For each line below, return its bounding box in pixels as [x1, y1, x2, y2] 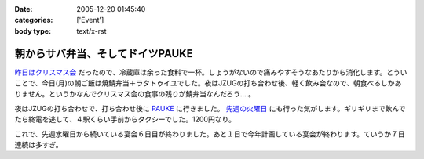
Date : [14, 5, 33, 13]
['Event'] [76, 16, 104, 25]
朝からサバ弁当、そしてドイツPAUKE [14, 47, 193, 60]
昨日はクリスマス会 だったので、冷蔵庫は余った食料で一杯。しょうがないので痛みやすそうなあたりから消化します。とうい [14, 67, 408, 77]
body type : [14, 26, 51, 35]
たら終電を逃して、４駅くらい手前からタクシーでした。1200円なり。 [14, 114, 236, 125]
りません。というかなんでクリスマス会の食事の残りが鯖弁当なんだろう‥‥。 [14, 89, 255, 99]
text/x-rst [76, 26, 107, 35]
